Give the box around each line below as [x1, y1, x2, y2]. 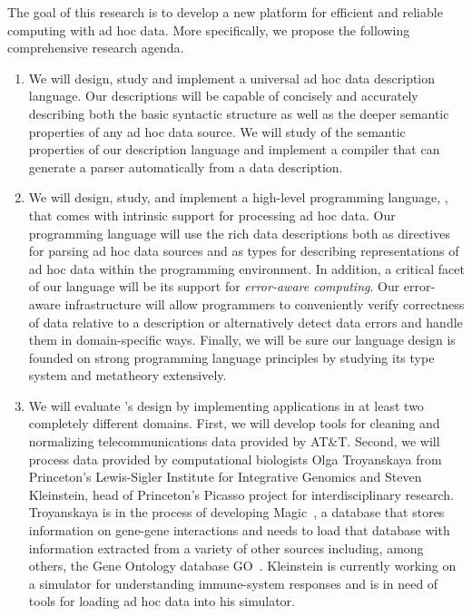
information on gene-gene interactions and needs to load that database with [28, 521, 450, 540]
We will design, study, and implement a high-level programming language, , [28, 188, 448, 207]
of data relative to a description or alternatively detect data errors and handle [28, 312, 463, 331]
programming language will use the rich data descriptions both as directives [28, 223, 450, 242]
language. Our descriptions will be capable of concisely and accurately [28, 86, 418, 105]
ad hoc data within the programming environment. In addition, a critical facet [28, 259, 465, 278]
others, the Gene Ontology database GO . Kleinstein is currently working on [28, 556, 457, 575]
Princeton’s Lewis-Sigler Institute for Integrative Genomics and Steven [28, 467, 422, 486]
